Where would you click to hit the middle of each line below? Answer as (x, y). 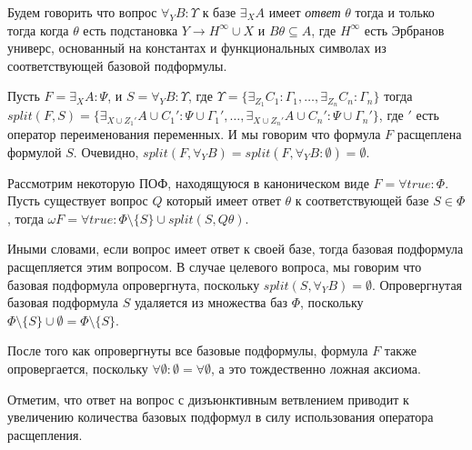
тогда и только (395, 12)
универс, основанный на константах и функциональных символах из (197, 48)
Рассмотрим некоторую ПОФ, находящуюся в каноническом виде (188, 182)
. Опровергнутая (417, 284)
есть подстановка (131, 30)
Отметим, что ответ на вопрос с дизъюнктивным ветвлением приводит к (208, 399)
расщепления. (45, 434)
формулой (35, 151)
